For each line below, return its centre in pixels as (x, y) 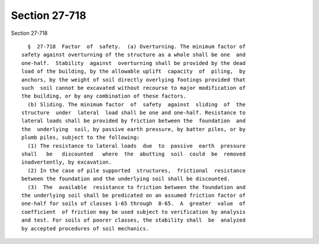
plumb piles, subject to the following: (81, 138)
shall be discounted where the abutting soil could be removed (134, 154)
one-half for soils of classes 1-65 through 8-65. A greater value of (134, 204)
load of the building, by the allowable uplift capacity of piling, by (134, 71)
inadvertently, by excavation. (67, 162)
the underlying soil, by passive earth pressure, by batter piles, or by (134, 129)
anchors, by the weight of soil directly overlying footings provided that (134, 79)
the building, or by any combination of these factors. (104, 96)
